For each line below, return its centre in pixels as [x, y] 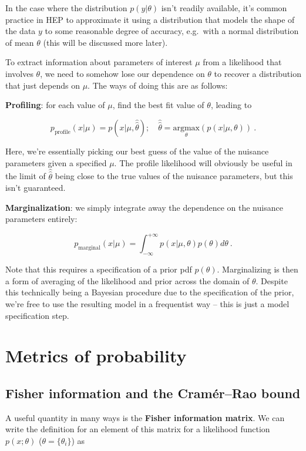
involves [19, 73]
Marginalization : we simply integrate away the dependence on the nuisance [144, 207]
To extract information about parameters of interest [99, 62]
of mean [20, 42]
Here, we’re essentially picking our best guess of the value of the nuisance [137, 151]
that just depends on [43, 85]
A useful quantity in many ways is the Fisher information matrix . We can [145, 417]
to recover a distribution [258, 73]
